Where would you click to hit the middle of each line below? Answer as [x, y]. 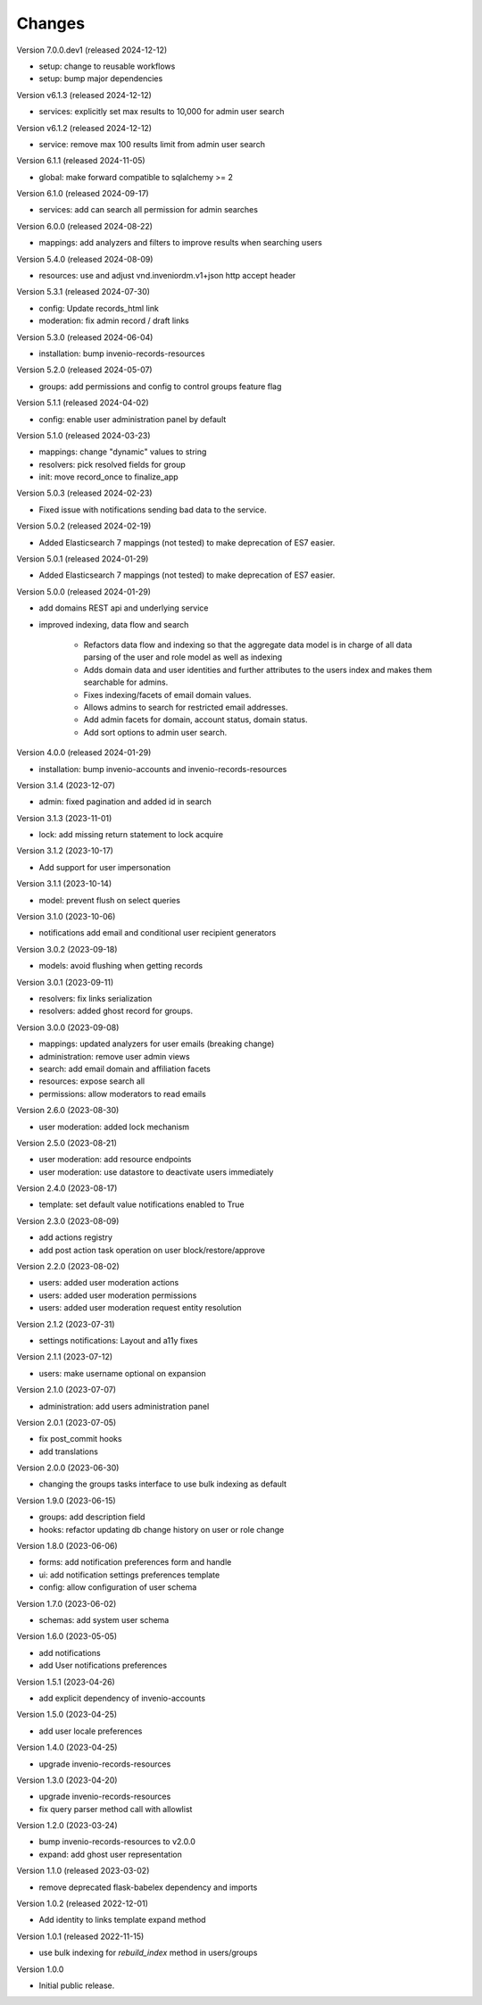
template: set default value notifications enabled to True [141, 1204]
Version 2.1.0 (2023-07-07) [66, 1390]
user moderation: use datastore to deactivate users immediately [156, 1172]
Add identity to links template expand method [122, 1920]
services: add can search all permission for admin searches [149, 210]
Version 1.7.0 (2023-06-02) [66, 1603]
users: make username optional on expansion [123, 1373]
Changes [50, 23]
